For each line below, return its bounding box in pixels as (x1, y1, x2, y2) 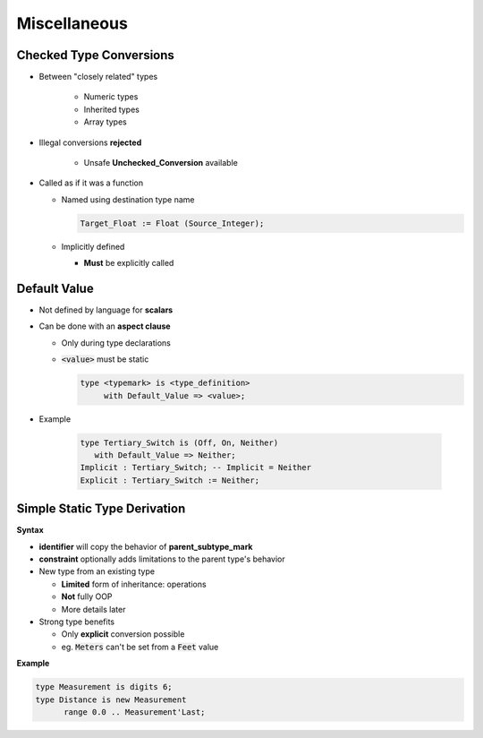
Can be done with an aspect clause (38, 321, 171, 331)
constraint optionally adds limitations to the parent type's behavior (38, 553, 285, 564)
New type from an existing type (38, 566, 156, 577)
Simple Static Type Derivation (16, 502, 186, 517)
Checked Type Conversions (16, 47, 174, 63)
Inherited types (83, 104, 140, 115)
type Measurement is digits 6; (35, 682, 174, 692)
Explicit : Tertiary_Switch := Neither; (80, 475, 259, 485)
